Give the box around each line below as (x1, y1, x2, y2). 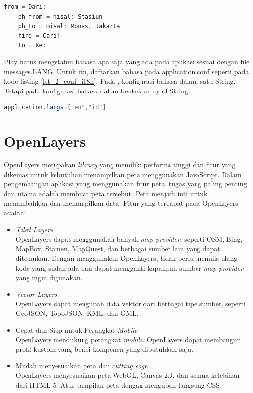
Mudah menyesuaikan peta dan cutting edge (15, 360, 148, 370)
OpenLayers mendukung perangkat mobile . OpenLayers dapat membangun (15, 334, 241, 344)
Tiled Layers (15, 224, 53, 234)
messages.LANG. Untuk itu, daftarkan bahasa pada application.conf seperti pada (4, 66, 249, 76)
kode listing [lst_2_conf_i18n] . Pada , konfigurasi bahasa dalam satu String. (4, 76, 236, 86)
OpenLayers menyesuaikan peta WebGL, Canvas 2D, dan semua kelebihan (15, 370, 240, 380)
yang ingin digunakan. (15, 272, 83, 282)
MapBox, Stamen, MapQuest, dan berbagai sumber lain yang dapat (15, 243, 220, 253)
